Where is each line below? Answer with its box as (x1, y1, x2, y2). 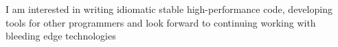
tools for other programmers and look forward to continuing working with (5, 15, 316, 29)
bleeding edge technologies (5, 29, 116, 43)
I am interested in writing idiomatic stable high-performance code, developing (5, 2, 333, 16)
